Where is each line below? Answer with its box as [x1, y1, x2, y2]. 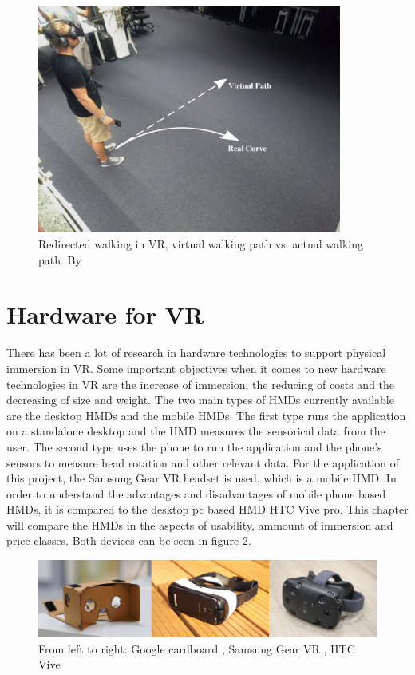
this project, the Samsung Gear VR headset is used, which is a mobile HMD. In [6, 470, 397, 486]
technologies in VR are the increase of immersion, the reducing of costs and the [6, 375, 395, 392]
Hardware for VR [6, 298, 204, 331]
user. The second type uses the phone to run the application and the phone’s [6, 438, 382, 455]
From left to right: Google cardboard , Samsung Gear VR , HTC [38, 640, 355, 657]
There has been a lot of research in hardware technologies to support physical [6, 344, 386, 361]
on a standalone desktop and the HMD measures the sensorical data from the [6, 423, 385, 439]
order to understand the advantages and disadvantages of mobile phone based [6, 485, 386, 502]
